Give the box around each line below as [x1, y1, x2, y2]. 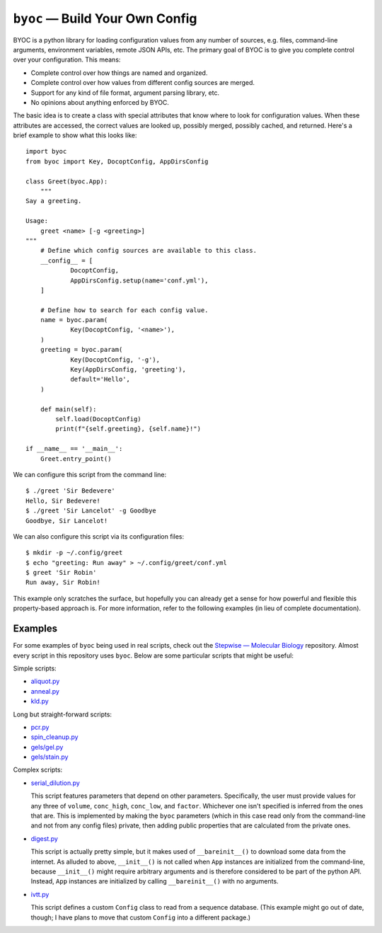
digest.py [30, 834, 58, 842]
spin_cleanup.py [30, 733, 79, 741]
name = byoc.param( [40, 316, 108, 324]
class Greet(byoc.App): [25, 177, 108, 185]
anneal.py [30, 687, 60, 695]
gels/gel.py [30, 743, 64, 751]
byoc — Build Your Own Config [13, 11, 197, 26]
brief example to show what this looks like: [13, 131, 137, 139]
